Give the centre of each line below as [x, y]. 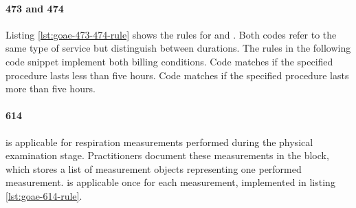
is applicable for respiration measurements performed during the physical [159, 142]
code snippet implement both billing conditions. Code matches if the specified [169, 61]
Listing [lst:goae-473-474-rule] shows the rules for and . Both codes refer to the [171, 34]
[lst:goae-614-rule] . [44, 195]
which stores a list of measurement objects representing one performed [154, 168]
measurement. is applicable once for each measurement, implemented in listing [170, 182]
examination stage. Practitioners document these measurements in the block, [167, 155]
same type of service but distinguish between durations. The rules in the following [178, 48]
